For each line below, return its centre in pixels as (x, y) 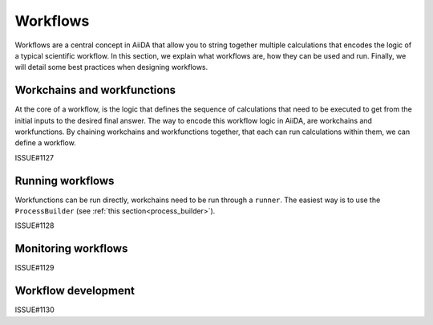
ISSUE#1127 (34, 157)
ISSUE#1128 (35, 225)
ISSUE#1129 (35, 268)
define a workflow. (45, 143)
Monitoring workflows (71, 249)
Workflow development (75, 291)
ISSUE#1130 (35, 310)
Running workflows (65, 181)
